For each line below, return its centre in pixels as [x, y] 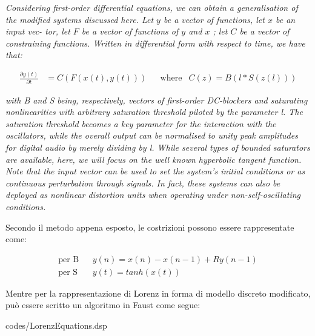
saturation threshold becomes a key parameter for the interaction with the [141, 123]
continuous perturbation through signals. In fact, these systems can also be [143, 183]
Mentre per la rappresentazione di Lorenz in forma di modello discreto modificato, [158, 293]
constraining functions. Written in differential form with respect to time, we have [155, 43]
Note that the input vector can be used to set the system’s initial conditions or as [155, 171]
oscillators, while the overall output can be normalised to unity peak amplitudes [152, 135]
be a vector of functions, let [214, 19]
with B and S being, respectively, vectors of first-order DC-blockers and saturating [157, 100]
